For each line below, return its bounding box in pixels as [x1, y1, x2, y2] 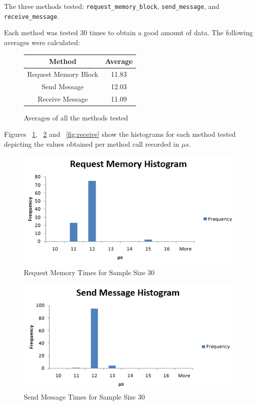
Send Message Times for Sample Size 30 [24, 392, 145, 402]
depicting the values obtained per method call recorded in [4, 138, 179, 149]
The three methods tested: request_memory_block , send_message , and [4, 1, 220, 11]
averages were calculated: [4, 37, 80, 47]
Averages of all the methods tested [24, 112, 128, 122]
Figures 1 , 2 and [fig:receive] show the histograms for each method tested [4, 129, 236, 139]
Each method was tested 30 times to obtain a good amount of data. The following [4, 27, 253, 38]
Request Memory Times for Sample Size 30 [24, 267, 155, 277]
